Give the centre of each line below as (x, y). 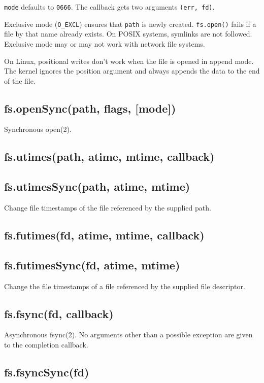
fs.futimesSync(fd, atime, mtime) (92, 265)
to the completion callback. (46, 345)
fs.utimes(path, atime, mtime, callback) (109, 156)
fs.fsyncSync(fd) (47, 372)
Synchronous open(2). (38, 129)
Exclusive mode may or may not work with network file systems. (105, 43)
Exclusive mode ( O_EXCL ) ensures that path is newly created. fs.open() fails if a (130, 24)
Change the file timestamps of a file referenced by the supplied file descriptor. (125, 286)
